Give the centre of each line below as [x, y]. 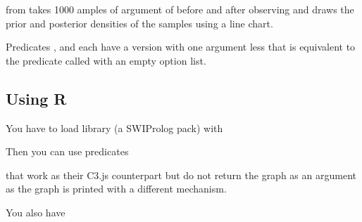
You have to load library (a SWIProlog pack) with [114, 128]
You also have [36, 212]
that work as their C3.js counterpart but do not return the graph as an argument [181, 175]
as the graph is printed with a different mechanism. [116, 189]
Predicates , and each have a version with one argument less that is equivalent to [181, 47]
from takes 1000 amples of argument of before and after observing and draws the [180, 9]
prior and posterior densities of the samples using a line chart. [139, 23]
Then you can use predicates [67, 151]
